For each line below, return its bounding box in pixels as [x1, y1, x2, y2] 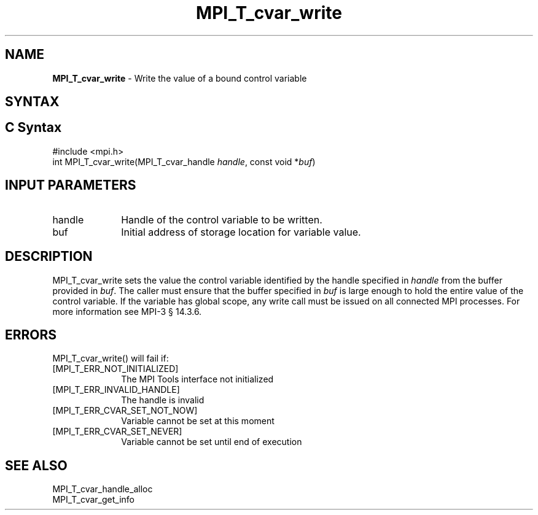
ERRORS [5, 327, 57, 343]
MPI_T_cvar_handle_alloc [52, 484, 153, 495]
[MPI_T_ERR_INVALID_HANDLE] [52, 384, 180, 395]
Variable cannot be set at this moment [121, 416, 275, 427]
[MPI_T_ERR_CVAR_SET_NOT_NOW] [52, 405, 198, 416]
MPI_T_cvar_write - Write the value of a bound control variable [52, 72, 307, 83]
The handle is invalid [121, 395, 205, 406]
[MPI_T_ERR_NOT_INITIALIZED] [52, 363, 179, 374]
